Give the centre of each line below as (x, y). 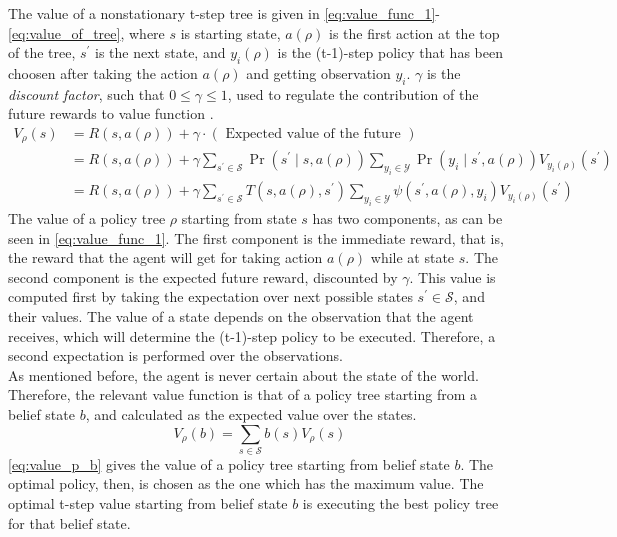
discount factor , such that (86, 93)
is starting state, (230, 32)
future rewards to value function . (111, 113)
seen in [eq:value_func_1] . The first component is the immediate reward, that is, (256, 237)
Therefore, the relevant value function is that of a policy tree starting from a (242, 394)
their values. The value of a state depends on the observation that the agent (241, 315)
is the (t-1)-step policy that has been (390, 52)
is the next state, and (160, 52)
